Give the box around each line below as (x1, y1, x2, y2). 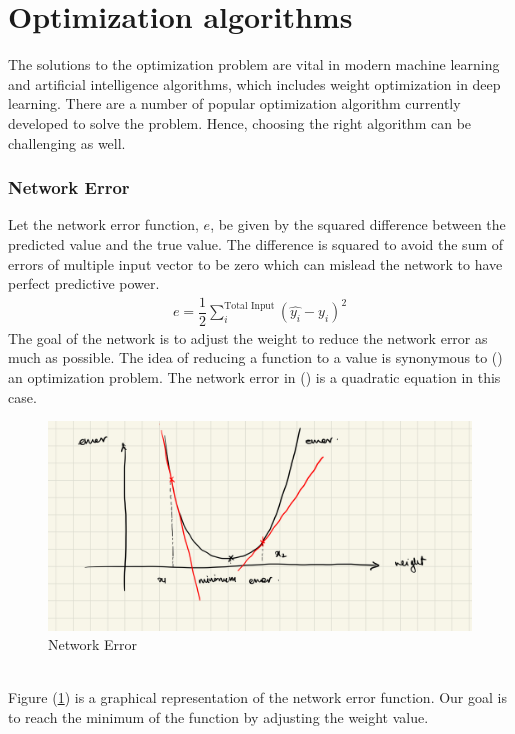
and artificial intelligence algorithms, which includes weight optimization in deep (8, 73, 501, 94)
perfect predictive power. (8, 273, 160, 294)
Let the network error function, (8, 214, 199, 235)
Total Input (224, 300, 275, 311)
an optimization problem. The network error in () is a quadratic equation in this (8, 366, 501, 387)
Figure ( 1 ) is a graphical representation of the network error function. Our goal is (8, 687, 507, 708)
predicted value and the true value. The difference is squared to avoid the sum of (8, 233, 504, 254)
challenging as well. (8, 132, 126, 153)
